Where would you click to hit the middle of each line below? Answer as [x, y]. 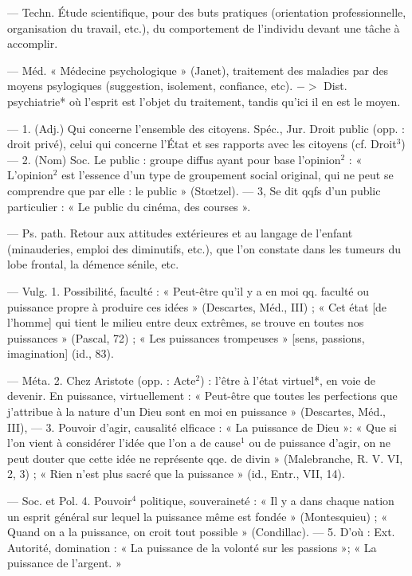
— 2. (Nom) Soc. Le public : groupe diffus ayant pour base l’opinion [174, 159]
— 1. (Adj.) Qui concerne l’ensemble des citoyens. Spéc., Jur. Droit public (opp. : [206, 128]
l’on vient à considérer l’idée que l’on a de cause [124, 443]
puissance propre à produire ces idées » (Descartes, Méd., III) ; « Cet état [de [197, 306]
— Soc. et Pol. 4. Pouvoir [70, 501]
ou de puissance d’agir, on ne [320, 443]
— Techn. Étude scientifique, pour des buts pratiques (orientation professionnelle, [207, 12]
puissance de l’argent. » [65, 563]
